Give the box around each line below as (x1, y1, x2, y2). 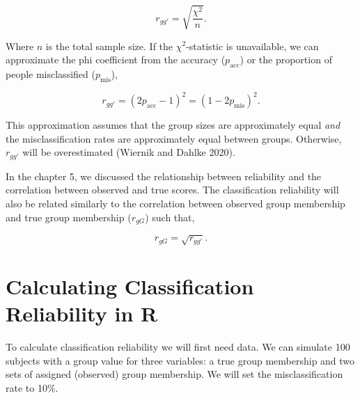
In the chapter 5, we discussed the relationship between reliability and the (6, 168, 322, 183)
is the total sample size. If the (45, 38, 173, 53)
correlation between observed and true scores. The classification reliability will (6, 182, 339, 197)
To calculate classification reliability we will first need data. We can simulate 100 (6, 339, 350, 353)
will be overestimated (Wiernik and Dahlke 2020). (22, 145, 235, 159)
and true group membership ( (6, 209, 132, 224)
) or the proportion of (240, 52, 332, 67)
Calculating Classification (6, 271, 254, 300)
